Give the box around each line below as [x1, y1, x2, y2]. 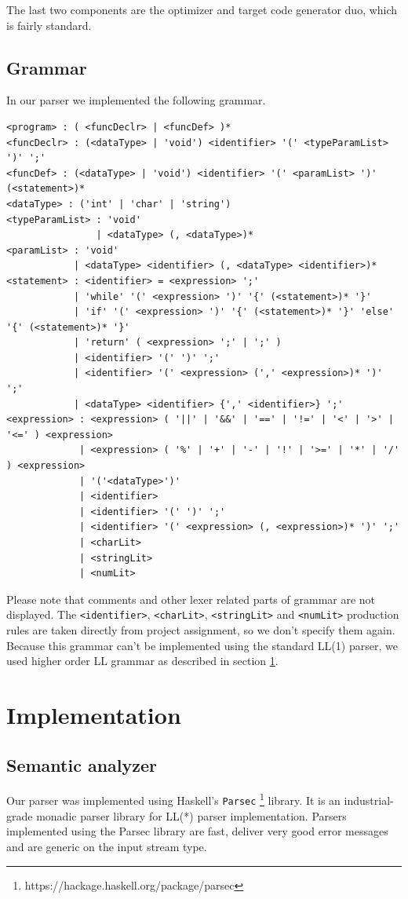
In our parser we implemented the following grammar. [6, 92, 266, 108]
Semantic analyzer [6, 752, 158, 777]
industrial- [344, 792, 394, 809]
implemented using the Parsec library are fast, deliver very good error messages [6, 823, 388, 839]
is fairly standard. [6, 16, 92, 33]
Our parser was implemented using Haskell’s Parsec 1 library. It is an [6, 790, 341, 809]
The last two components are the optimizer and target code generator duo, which [6, 2, 398, 17]
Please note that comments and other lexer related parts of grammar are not [6, 590, 376, 607]
